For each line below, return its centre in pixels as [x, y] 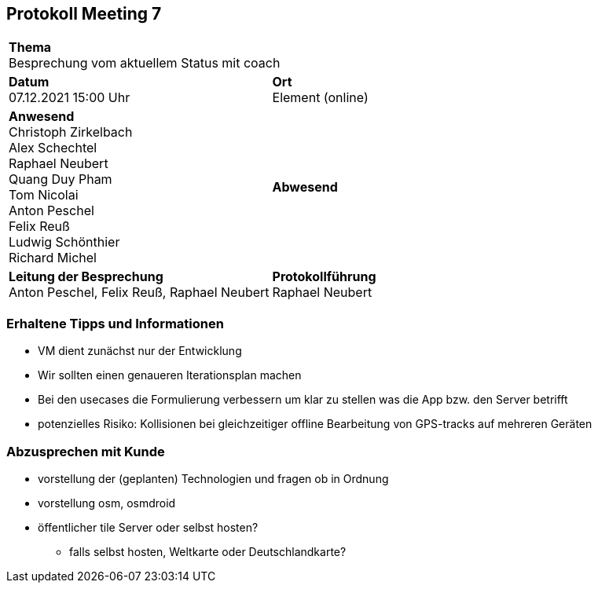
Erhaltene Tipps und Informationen [115, 323]
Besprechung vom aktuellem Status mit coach [145, 63]
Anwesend [42, 117]
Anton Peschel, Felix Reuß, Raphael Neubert [139, 293]
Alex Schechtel [53, 148]
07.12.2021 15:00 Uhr [70, 98]
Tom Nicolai [44, 195]
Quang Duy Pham [61, 179]
